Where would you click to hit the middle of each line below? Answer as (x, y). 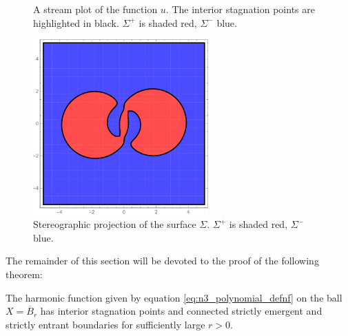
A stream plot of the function (95, 9)
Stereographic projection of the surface (115, 224)
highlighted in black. (76, 22)
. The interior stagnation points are (240, 9)
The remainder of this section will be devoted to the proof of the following (162, 261)
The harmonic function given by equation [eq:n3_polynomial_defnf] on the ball (174, 297)
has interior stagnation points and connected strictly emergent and (181, 311)
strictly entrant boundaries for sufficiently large (105, 324)
